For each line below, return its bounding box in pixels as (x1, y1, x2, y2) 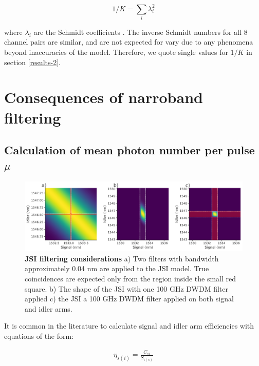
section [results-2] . (4, 56, 61, 67)
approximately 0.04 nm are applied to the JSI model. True (25, 263, 209, 274)
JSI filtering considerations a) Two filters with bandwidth (25, 253, 219, 263)
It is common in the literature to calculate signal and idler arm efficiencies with (4, 320, 254, 331)
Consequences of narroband (4, 87, 203, 108)
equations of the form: (4, 330, 74, 341)
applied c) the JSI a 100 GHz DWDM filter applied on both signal (25, 293, 234, 304)
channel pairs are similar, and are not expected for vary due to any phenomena (4, 36, 253, 47)
